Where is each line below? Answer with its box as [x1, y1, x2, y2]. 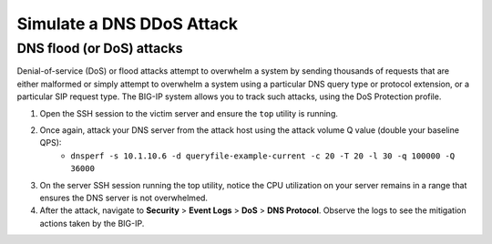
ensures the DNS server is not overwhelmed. [39, 192, 209, 203]
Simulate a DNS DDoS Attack [16, 14, 239, 34]
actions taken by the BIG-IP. [39, 218, 145, 229]
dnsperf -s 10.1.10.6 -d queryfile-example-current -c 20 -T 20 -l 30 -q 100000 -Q [70, 150, 456, 161]
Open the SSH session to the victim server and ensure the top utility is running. [39, 107, 339, 118]
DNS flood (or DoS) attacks [16, 40, 183, 56]
